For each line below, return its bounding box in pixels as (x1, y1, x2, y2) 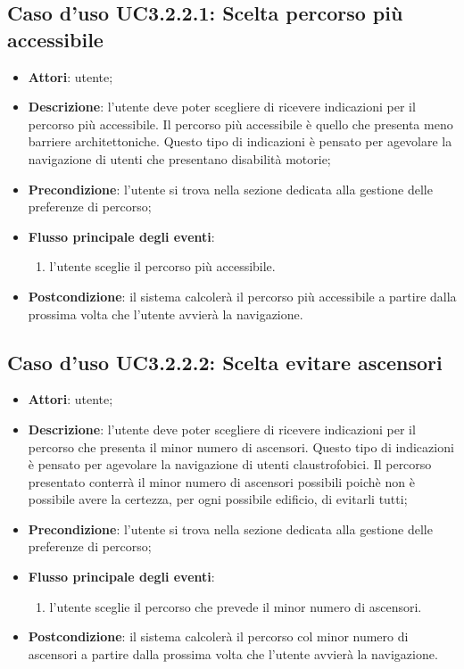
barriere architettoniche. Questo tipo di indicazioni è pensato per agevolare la (28, 132, 452, 151)
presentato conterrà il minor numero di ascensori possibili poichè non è (28, 472, 415, 491)
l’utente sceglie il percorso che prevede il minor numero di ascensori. (49, 597, 422, 615)
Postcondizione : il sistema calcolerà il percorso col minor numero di (28, 627, 409, 646)
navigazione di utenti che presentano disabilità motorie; (28, 149, 331, 168)
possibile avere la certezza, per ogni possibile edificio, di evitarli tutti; (28, 490, 408, 508)
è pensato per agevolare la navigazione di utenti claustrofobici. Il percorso (28, 455, 432, 474)
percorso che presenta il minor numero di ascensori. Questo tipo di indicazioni (28, 437, 454, 456)
